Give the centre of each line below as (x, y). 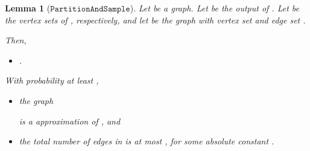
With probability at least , (52, 80)
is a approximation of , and (70, 121)
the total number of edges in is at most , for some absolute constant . (147, 141)
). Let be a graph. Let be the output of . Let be (214, 8)
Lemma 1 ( (28, 8)
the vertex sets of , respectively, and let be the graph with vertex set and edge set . (155, 20)
